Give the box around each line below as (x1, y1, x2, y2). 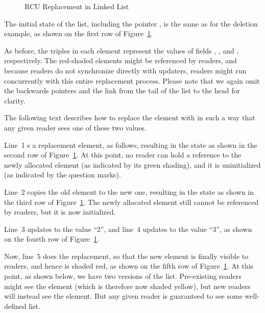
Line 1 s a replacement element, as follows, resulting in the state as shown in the (4, 139, 257, 150)
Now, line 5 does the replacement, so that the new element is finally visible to (4, 250, 249, 261)
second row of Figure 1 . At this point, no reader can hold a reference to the (4, 149, 242, 160)
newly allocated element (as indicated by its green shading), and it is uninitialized (4, 159, 261, 170)
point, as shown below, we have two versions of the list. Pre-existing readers (4, 271, 242, 281)
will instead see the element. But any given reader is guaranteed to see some (4, 291, 243, 301)
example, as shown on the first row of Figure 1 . (4, 28, 153, 39)
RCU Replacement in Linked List (25, 1, 129, 11)
